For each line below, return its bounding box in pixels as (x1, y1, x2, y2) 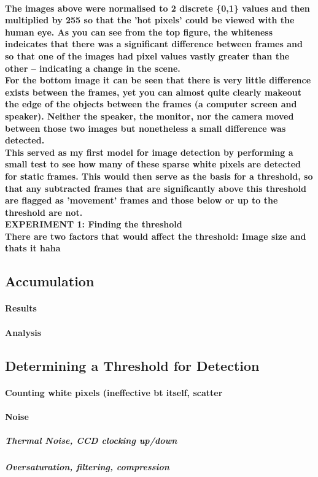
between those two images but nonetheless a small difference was (5, 121, 286, 134)
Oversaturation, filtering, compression (5, 460, 169, 473)
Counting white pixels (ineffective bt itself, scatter (5, 386, 223, 399)
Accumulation (5, 272, 95, 291)
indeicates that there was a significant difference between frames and (5, 37, 303, 50)
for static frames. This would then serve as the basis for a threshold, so (5, 169, 313, 182)
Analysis (5, 326, 42, 338)
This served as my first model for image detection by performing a (5, 145, 293, 158)
